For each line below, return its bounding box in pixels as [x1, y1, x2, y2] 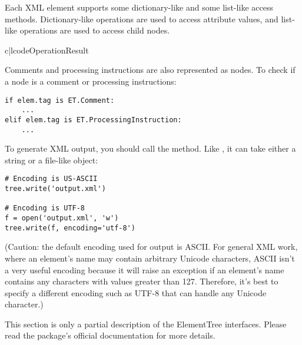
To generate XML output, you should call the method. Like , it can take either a [5, 142, 296, 155]
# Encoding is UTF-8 [5, 204, 85, 213]
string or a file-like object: [5, 153, 98, 166]
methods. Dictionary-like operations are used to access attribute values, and [5, 12, 278, 25]
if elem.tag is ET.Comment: [5, 96, 115, 105]
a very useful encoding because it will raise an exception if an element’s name [5, 263, 284, 276]
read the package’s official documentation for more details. [5, 329, 215, 341]
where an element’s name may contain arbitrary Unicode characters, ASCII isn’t [5, 252, 295, 264]
